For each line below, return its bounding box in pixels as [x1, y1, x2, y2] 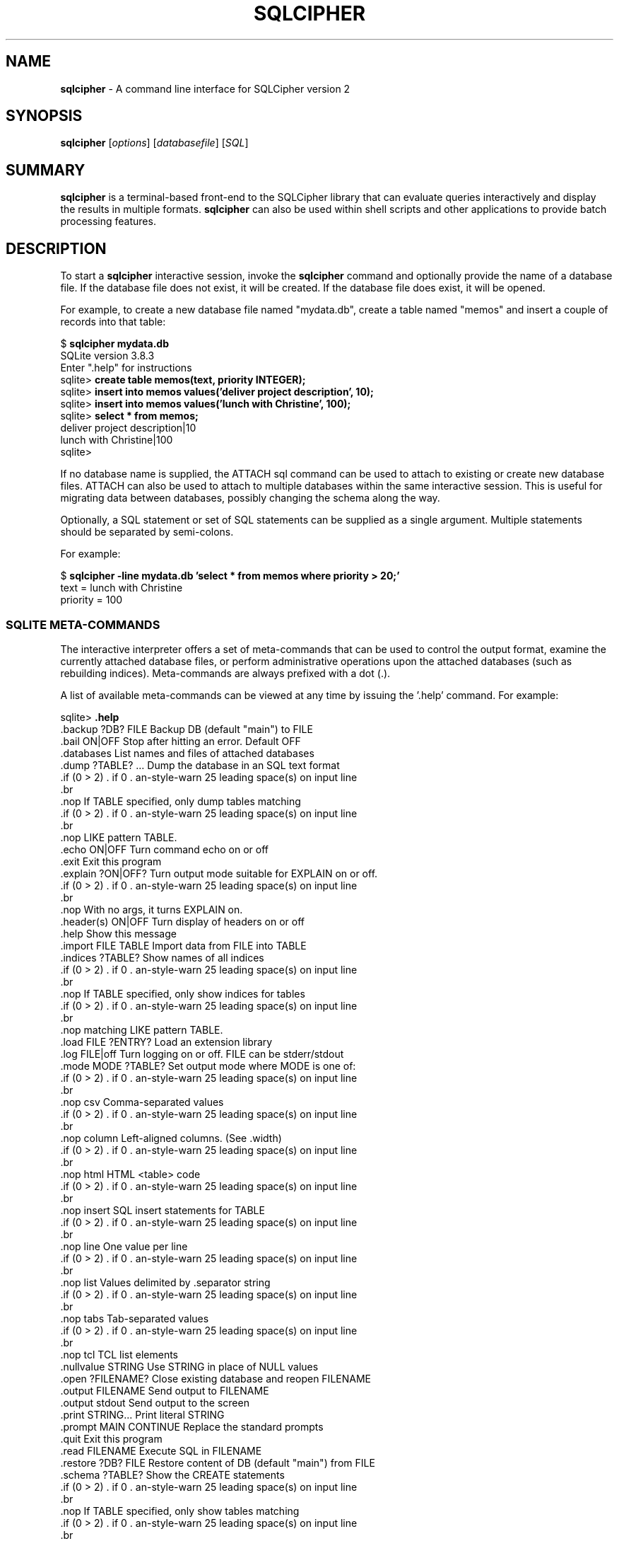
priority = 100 [60, 594, 123, 606]
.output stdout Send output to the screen [60, 1396, 249, 1409]
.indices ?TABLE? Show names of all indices [60, 951, 264, 964]
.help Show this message [60, 927, 177, 940]
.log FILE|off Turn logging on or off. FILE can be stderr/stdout [60, 1047, 344, 1060]
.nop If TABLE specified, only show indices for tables [60, 987, 305, 1000]
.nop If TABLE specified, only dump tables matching [60, 795, 301, 807]
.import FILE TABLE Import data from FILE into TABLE [60, 939, 307, 952]
